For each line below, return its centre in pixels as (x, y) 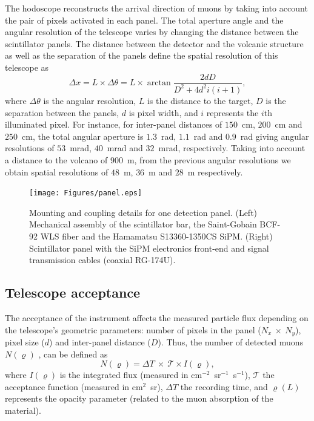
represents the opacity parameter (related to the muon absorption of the (139, 398)
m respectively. (215, 171)
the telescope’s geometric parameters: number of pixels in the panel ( (133, 329)
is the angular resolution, (90, 100)
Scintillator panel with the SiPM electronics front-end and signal (149, 248)
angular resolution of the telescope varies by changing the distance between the (152, 32)
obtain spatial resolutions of (57, 171)
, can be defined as (73, 354)
